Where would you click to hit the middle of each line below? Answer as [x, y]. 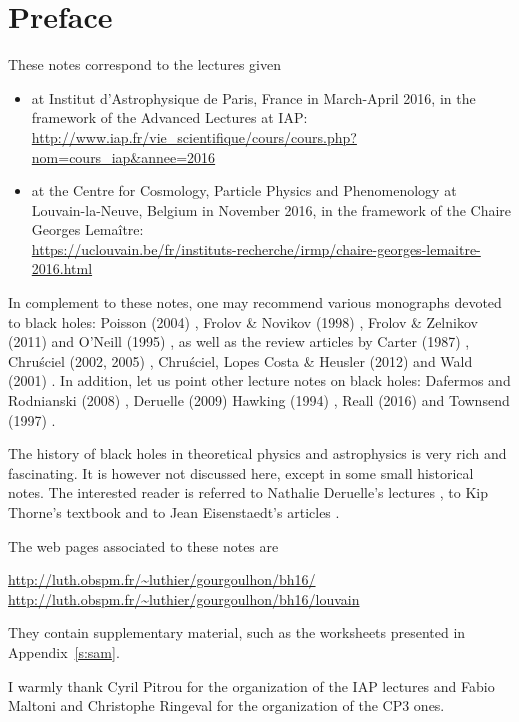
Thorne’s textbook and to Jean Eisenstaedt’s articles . [174, 512]
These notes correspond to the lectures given [144, 64]
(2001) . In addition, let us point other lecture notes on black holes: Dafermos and [259, 380]
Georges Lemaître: [87, 229]
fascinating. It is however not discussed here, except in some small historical [241, 472]
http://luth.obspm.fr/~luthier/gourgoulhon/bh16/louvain [184, 598]
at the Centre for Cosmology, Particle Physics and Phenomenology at [244, 190]
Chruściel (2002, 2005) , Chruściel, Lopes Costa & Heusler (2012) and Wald [240, 360]
